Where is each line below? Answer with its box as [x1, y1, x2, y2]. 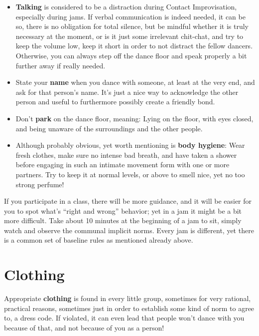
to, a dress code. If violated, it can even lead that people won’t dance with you [4, 313, 245, 323]
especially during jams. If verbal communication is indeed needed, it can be [15, 11, 246, 21]
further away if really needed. [15, 60, 106, 70]
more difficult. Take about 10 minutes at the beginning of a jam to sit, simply [4, 215, 242, 226]
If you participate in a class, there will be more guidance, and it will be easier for [4, 196, 252, 206]
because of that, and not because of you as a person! [4, 322, 164, 333]
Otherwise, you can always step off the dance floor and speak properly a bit [15, 50, 247, 60]
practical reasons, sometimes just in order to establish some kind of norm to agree [4, 303, 255, 313]
